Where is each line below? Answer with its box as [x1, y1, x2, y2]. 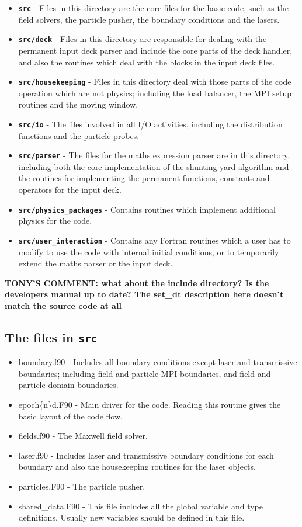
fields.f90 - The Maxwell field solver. [18, 429, 148, 442]
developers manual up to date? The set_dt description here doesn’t [5, 288, 284, 300]
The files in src [5, 328, 98, 346]
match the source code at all [5, 299, 122, 311]
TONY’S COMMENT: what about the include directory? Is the [5, 276, 269, 289]
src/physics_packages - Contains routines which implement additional [18, 203, 276, 215]
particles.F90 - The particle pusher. [18, 480, 145, 493]
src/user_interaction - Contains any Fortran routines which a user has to [18, 234, 291, 246]
